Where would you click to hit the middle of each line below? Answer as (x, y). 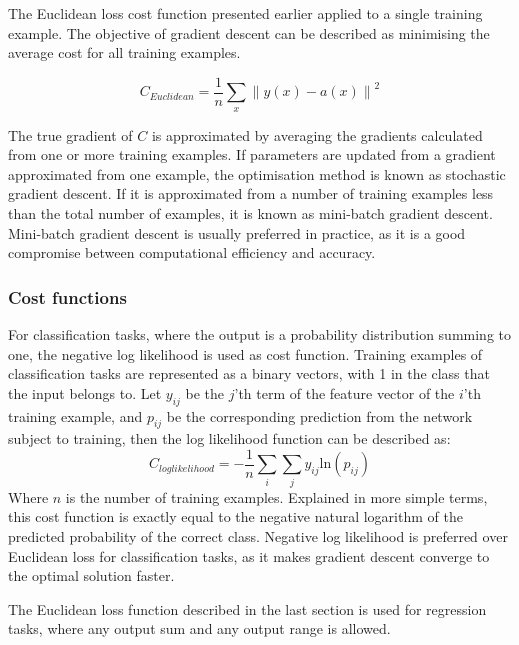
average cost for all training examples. (124, 52)
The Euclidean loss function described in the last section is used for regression (247, 608)
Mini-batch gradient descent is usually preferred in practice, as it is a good (237, 232)
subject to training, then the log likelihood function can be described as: (229, 438)
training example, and (75, 415)
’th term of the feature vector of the (344, 392)
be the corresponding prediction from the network (319, 415)
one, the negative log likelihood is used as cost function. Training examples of (245, 353)
